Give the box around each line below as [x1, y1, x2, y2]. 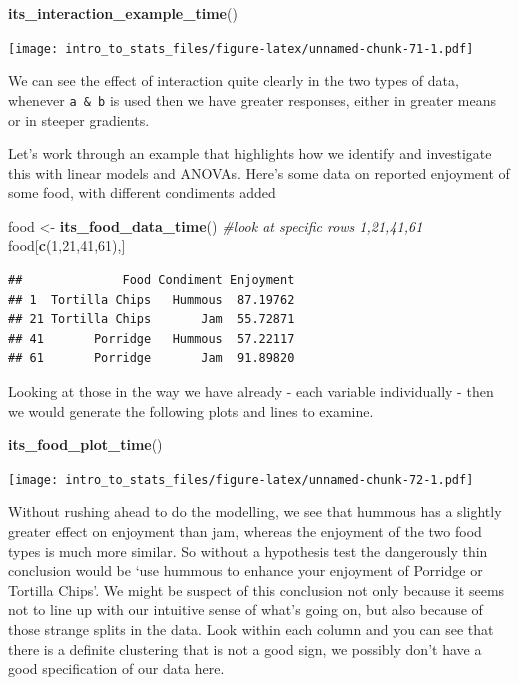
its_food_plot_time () [8, 434, 163, 455]
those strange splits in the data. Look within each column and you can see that [8, 619, 494, 640]
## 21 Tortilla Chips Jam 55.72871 [8, 312, 295, 327]
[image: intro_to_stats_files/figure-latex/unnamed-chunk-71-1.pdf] [8, 41, 474, 56]
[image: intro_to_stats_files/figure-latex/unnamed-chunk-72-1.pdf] [8, 472, 474, 487]
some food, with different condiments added [8, 182, 276, 203]
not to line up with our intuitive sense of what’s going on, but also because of [8, 599, 483, 620]
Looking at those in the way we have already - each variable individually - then [8, 381, 494, 402]
